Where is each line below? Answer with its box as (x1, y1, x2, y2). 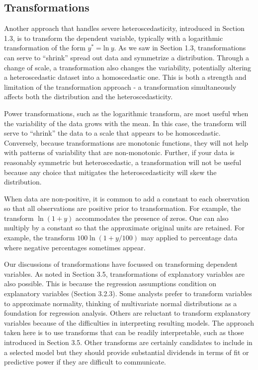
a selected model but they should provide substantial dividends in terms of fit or (4, 347, 249, 357)
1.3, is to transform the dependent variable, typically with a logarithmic (4, 32, 223, 43)
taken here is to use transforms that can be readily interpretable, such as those (4, 327, 244, 338)
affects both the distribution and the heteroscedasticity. (4, 91, 173, 102)
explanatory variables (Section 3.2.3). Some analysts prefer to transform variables (4, 288, 252, 299)
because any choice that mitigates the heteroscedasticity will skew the (4, 167, 217, 177)
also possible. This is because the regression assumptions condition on (4, 278, 217, 289)
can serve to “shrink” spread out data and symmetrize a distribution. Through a (4, 52, 249, 62)
